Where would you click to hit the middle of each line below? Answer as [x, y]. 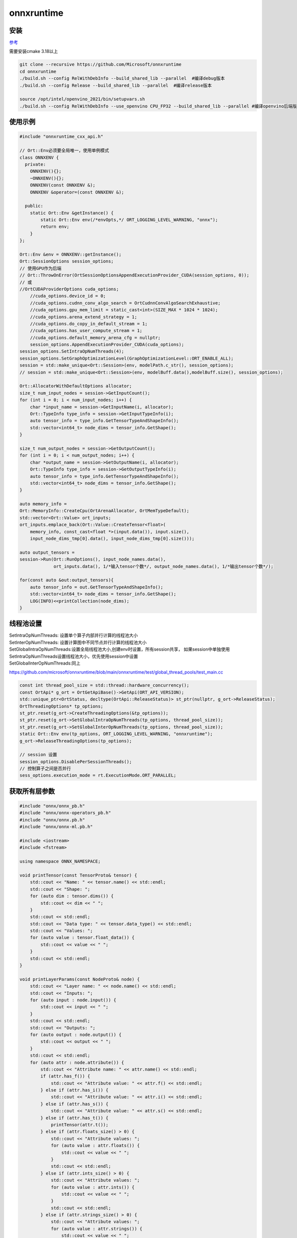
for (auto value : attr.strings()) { [97, 1229]
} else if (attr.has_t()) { [74, 1118]
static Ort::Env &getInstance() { [72, 213]
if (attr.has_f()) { [65, 1076]
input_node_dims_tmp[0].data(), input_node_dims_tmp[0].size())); [112, 539]
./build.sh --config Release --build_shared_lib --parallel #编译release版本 [116, 85]
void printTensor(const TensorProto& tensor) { [78, 875]
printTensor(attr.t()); [80, 1125]
